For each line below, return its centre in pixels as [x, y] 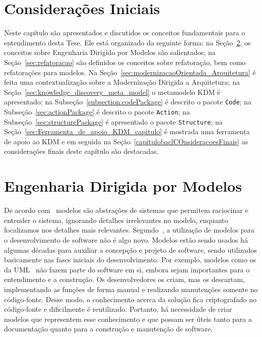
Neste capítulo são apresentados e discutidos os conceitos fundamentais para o [125, 33]
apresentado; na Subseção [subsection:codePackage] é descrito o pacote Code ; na [128, 102]
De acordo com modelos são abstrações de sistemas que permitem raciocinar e [126, 210]
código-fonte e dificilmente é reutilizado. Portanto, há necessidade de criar [118, 309]
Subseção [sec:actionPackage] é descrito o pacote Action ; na [97, 111]
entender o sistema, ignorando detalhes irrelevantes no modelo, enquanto [116, 220]
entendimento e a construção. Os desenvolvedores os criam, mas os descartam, [124, 279]
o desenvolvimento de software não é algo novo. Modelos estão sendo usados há [126, 239]
